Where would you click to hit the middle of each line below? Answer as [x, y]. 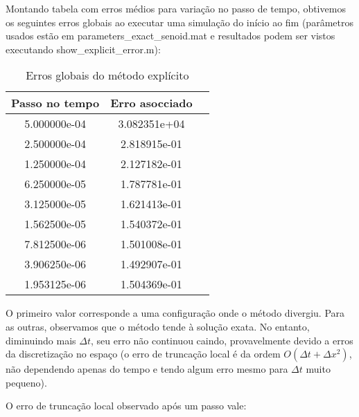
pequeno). [26, 382]
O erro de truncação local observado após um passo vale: [126, 406]
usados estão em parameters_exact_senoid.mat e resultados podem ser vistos [170, 36]
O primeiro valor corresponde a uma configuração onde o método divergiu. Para [175, 313]
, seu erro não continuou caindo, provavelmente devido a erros [222, 340]
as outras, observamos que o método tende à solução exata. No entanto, [158, 326]
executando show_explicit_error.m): [83, 49]
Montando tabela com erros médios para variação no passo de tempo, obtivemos [176, 8]
